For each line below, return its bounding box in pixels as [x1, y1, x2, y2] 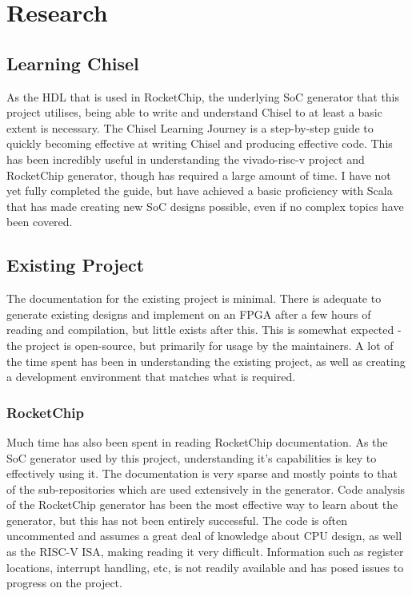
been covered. [6, 213, 73, 230]
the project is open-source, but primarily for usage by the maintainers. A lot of [6, 336, 394, 353]
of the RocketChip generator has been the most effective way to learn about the [6, 496, 398, 513]
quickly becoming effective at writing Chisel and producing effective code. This [6, 135, 393, 152]
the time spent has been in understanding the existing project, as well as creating [6, 352, 406, 369]
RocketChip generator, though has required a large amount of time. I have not [6, 166, 391, 183]
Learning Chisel [6, 50, 139, 75]
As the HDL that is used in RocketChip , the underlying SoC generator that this [6, 88, 400, 105]
